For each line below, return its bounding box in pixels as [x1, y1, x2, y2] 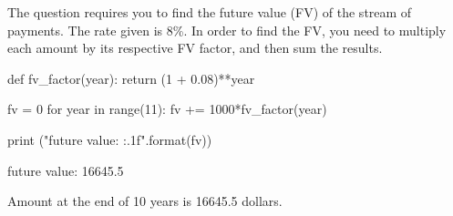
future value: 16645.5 [7, 160, 124, 180]
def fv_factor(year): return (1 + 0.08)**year [7, 68, 255, 87]
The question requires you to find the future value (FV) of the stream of [7, 3, 412, 21]
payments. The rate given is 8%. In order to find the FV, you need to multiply [7, 20, 447, 39]
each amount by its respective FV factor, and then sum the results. [7, 38, 383, 57]
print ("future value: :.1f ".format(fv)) [7, 129, 212, 149]
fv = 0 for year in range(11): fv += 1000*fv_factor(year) [7, 99, 327, 118]
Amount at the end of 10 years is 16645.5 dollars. [7, 191, 283, 211]
